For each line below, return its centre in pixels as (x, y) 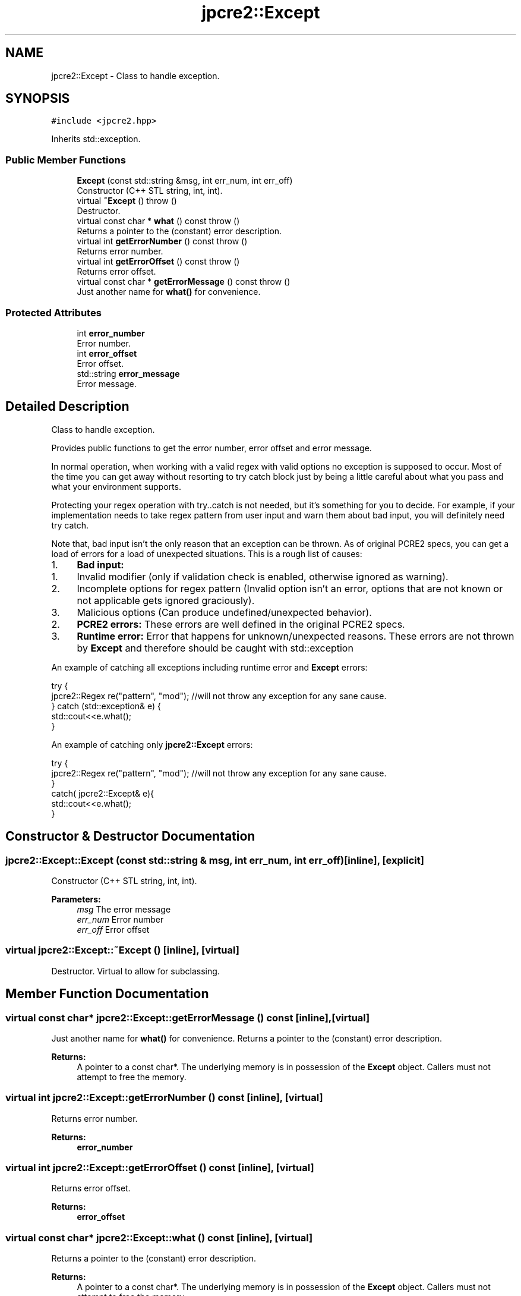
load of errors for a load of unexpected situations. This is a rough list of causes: (207, 553)
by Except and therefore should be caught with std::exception (215, 648)
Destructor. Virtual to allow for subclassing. (135, 971)
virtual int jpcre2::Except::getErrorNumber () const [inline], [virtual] (164, 1098)
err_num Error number (120, 919)
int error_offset (107, 353)
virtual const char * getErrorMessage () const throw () (184, 282)
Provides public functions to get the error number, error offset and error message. (211, 448)
